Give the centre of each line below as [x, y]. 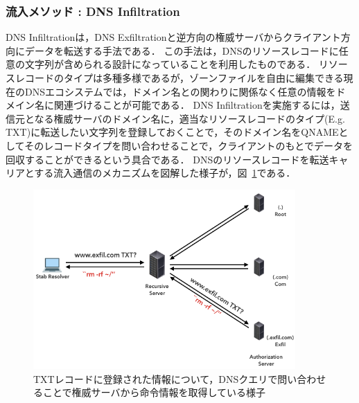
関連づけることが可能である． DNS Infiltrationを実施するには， [197, 105]
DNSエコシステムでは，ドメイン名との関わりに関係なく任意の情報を [180, 91]
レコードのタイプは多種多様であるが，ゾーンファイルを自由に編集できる [179, 78]
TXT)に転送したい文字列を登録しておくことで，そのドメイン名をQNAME [172, 132]
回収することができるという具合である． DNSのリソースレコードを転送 [167, 159]
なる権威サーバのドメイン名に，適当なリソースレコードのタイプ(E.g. [190, 118]
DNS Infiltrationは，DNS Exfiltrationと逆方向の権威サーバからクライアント [173, 37]
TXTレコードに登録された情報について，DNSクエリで [156, 378]
